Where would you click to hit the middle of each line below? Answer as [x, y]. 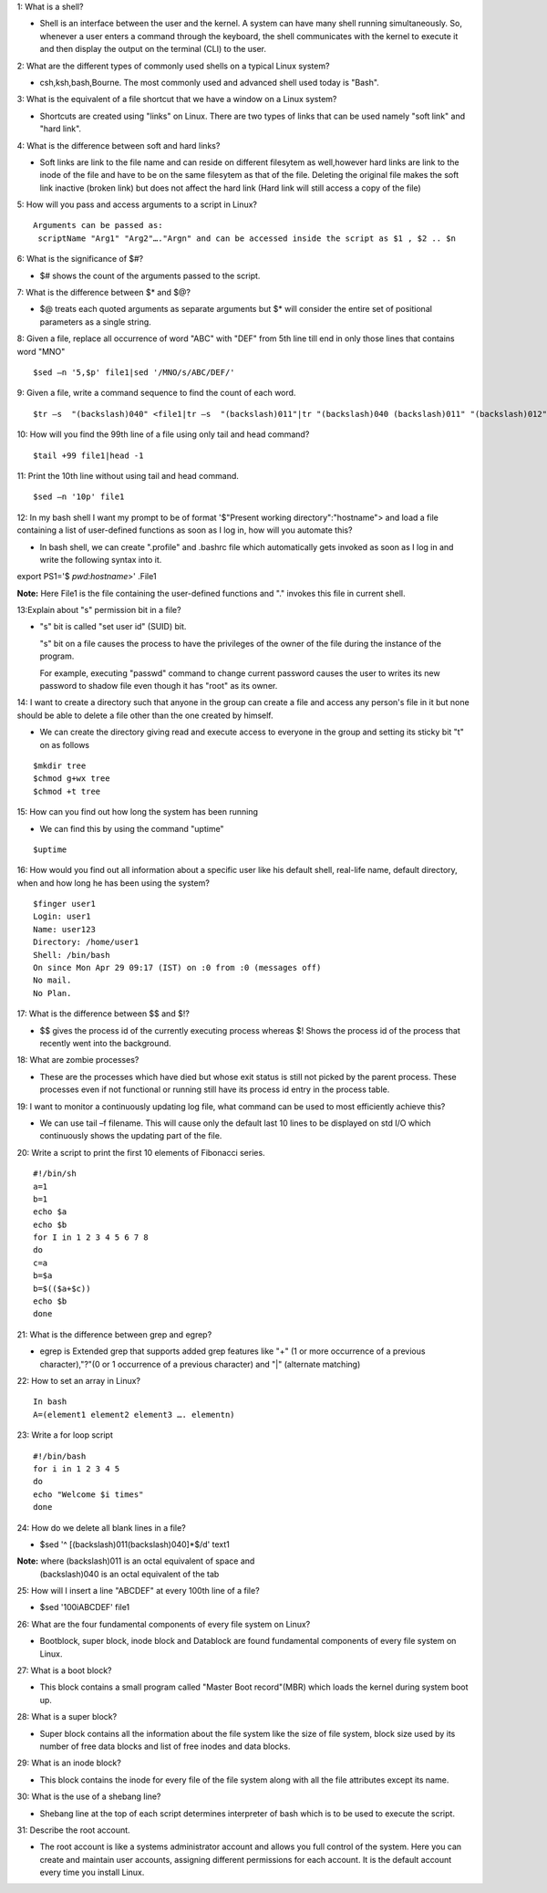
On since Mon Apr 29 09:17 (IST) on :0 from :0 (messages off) [177, 968]
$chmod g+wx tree [72, 779]
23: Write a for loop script [65, 1435]
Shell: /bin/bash [72, 955]
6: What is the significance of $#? [80, 259]
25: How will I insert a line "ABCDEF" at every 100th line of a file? [138, 1591]
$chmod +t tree [67, 791]
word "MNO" [41, 351]
